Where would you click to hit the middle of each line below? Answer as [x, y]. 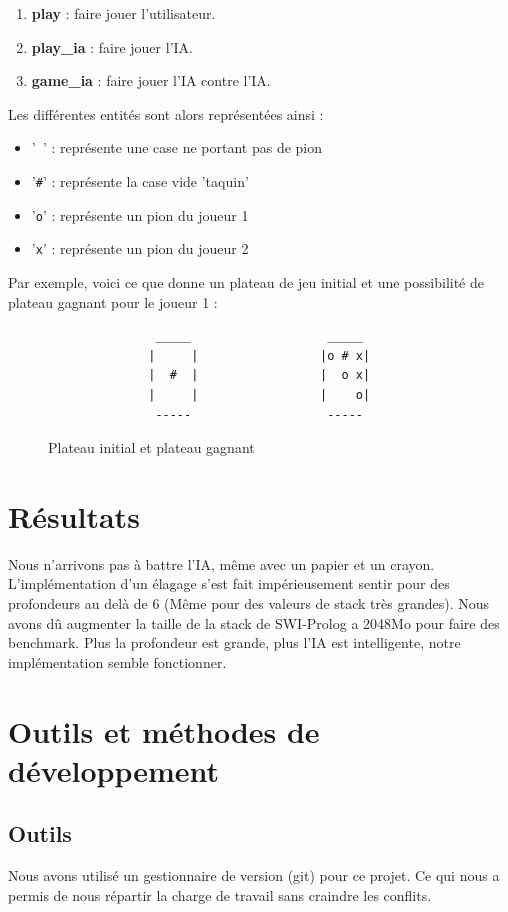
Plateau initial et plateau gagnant [151, 447]
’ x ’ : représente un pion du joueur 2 [140, 248]
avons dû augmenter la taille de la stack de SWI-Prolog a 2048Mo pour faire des [254, 622]
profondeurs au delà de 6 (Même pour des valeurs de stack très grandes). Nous [249, 603]
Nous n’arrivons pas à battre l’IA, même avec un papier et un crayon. [221, 563]
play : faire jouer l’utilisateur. [123, 13]
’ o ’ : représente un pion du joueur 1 [140, 214]
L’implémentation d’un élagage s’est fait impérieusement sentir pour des [229, 583]
